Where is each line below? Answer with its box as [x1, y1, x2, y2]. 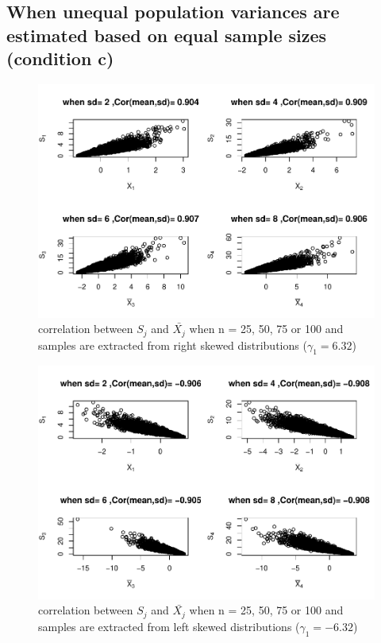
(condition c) [6, 46, 114, 71]
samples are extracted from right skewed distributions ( [38, 336, 307, 353]
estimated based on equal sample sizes [6, 22, 327, 47]
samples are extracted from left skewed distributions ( [38, 618, 300, 634]
